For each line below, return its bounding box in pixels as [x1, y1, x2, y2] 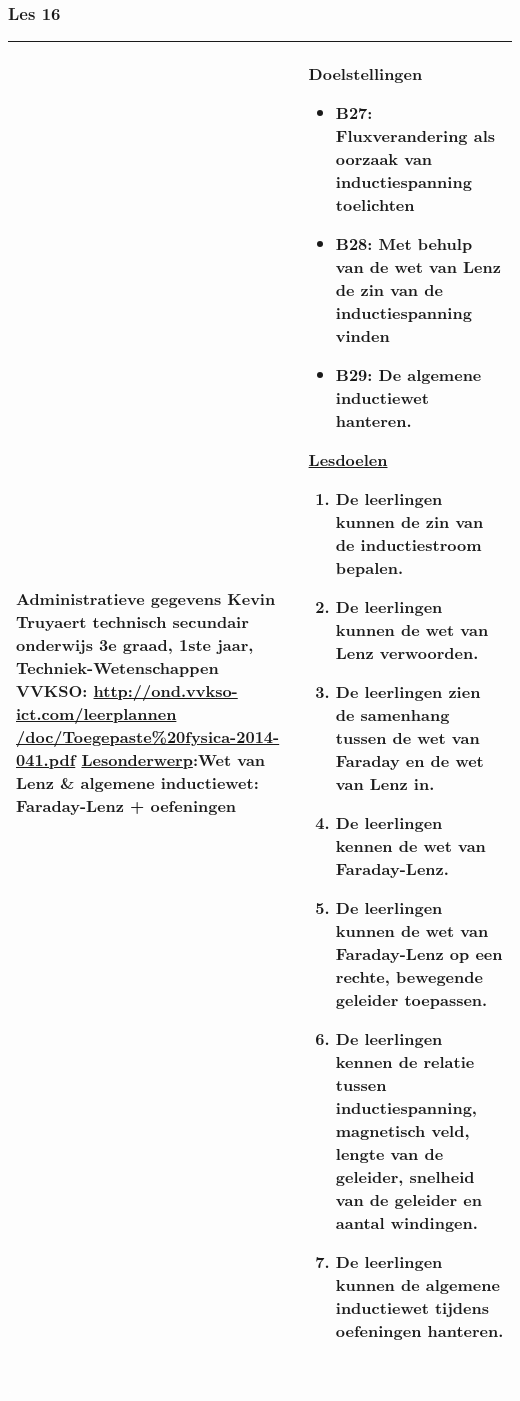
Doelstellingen [308, 62, 423, 86]
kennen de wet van [335, 834, 486, 858]
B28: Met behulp [335, 232, 473, 256]
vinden [335, 324, 390, 348]
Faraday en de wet [335, 749, 484, 773]
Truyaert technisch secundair [16, 610, 249, 634]
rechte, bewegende [335, 965, 483, 989]
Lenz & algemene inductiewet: [16, 771, 259, 795]
